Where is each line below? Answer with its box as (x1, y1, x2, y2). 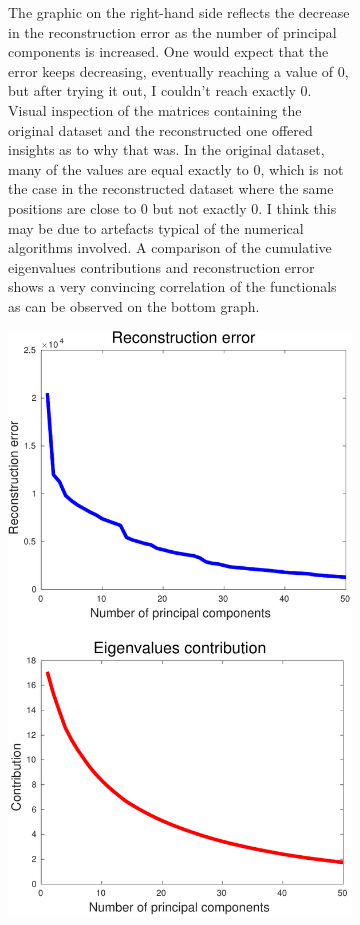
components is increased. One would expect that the (8, 41, 329, 62)
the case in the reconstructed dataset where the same (8, 178, 334, 199)
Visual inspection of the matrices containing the (8, 99, 302, 120)
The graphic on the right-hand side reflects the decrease (8, 2, 350, 22)
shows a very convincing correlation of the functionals (8, 276, 337, 297)
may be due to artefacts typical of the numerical (8, 217, 304, 238)
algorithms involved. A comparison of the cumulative (8, 237, 332, 258)
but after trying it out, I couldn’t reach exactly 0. (8, 80, 312, 101)
